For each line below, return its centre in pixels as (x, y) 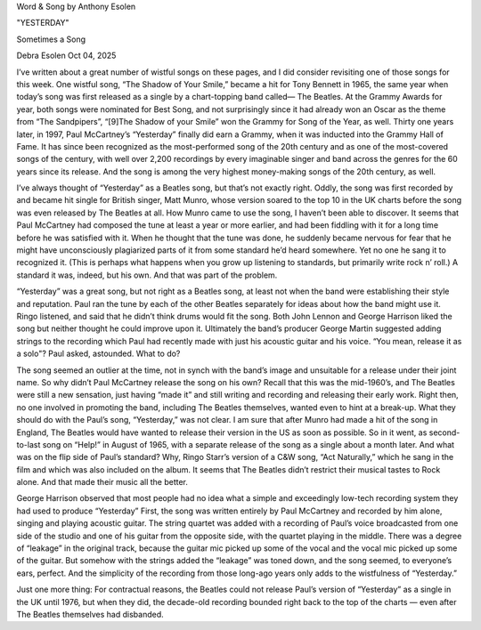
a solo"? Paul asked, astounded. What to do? (98, 354)
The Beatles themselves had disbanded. (90, 614)
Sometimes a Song (51, 39)
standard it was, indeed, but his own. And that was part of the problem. (147, 275)
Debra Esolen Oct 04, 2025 (66, 56)
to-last (29, 444)
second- (444, 432)
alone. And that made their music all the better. (102, 482)
